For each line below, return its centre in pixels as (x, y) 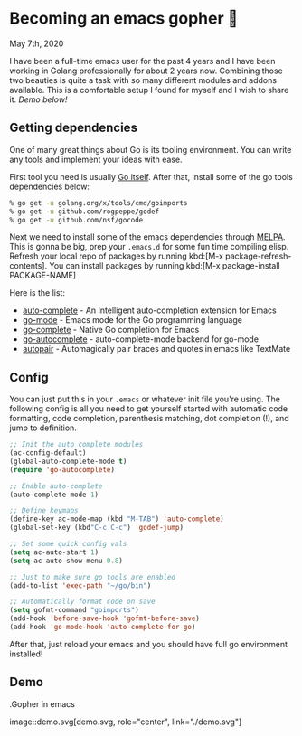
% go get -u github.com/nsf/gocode (76, 220)
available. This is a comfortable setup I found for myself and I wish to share (149, 90)
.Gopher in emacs (42, 703)
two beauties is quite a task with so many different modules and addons (143, 80)
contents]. (28, 266)
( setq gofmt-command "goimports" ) (75, 610)
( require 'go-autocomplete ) (62, 469)
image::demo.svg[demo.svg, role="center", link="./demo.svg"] (126, 722)
